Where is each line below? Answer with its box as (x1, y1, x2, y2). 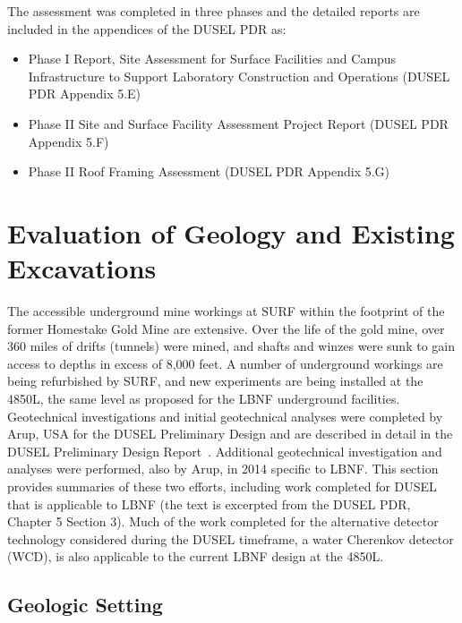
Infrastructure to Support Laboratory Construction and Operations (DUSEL (28, 66, 450, 85)
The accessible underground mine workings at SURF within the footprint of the (7, 302, 445, 320)
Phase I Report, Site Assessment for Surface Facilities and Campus (28, 49, 397, 68)
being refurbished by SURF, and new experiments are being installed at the (7, 371, 423, 390)
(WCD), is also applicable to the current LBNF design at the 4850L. (7, 547, 384, 566)
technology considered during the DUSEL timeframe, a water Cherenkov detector (7, 529, 454, 548)
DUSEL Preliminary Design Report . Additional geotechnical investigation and (7, 441, 442, 460)
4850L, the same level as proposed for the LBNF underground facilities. (7, 389, 400, 408)
